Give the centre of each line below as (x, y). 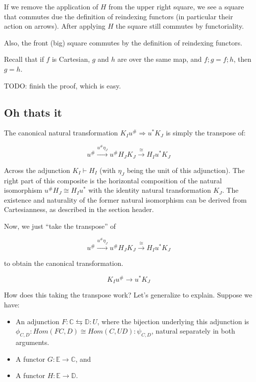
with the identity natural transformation (150, 190)
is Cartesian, (71, 59)
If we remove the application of (51, 6)
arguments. (32, 342)
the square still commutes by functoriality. (180, 26)
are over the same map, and (160, 59)
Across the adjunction (37, 170)
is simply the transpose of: (205, 133)
